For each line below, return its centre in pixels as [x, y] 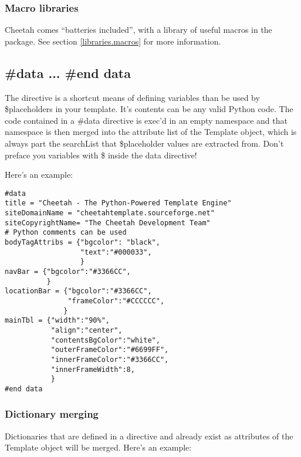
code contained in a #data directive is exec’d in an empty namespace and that [146, 120]
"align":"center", [87, 330]
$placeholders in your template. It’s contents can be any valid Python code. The [149, 109]
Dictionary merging [52, 414]
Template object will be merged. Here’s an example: [98, 447]
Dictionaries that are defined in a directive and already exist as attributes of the [149, 436]
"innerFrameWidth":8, [93, 369]
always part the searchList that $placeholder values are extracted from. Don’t [144, 143]
